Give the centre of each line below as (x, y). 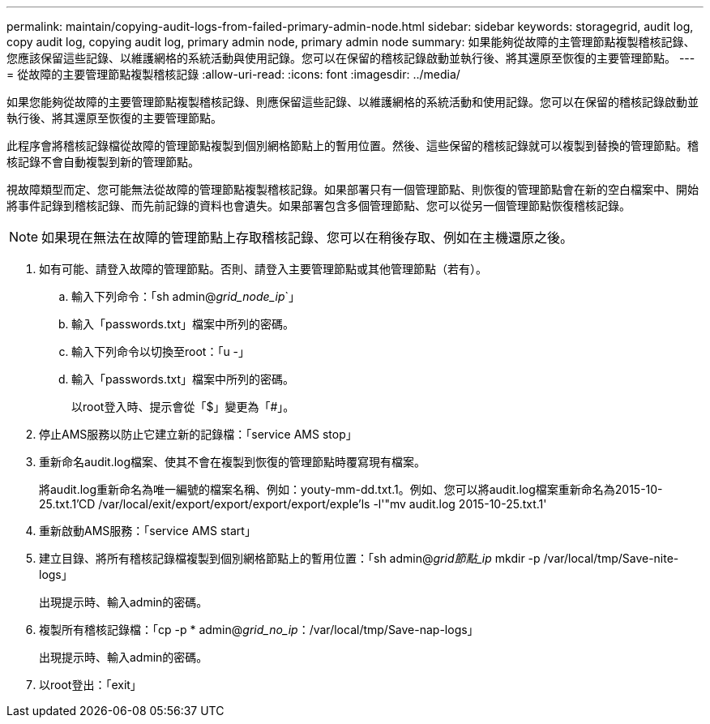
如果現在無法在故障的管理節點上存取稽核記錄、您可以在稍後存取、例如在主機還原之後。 (308, 238)
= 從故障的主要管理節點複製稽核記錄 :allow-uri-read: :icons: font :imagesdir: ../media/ (233, 74)
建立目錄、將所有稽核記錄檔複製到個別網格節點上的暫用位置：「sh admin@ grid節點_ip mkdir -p (290, 558)
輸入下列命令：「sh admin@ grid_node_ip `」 (186, 296)
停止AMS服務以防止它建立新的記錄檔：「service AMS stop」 (198, 434)
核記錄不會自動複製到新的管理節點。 (103, 162)
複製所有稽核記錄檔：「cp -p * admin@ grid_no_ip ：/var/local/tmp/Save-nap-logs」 (259, 630)
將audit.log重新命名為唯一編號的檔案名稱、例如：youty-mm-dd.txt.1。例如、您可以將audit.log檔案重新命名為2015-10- (351, 489)
